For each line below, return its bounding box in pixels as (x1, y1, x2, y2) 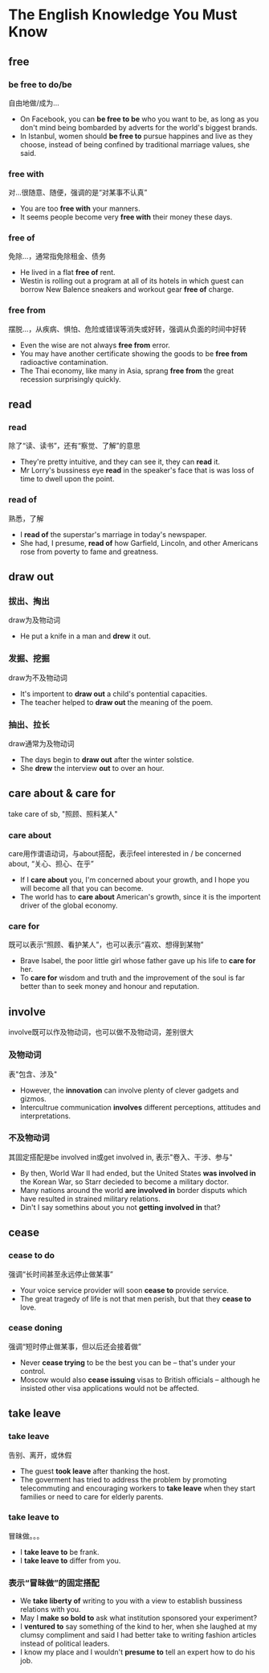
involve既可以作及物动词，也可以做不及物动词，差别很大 (8, 1027, 194, 1037)
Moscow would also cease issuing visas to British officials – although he (19, 1375, 261, 1384)
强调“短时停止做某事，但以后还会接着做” (8, 1341, 142, 1351)
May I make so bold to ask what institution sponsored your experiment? (19, 1614, 258, 1623)
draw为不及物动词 (8, 673, 68, 683)
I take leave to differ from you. (19, 1556, 121, 1565)
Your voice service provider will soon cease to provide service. (19, 1285, 229, 1295)
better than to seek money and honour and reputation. (19, 982, 199, 991)
